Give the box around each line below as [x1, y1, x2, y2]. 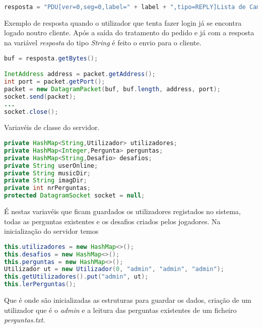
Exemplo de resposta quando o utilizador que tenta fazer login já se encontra [4, 17, 242, 28]
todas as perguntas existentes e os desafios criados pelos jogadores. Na [4, 216, 221, 226]
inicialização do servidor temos [4, 226, 99, 236]
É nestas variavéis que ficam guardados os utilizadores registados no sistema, [4, 206, 241, 217]
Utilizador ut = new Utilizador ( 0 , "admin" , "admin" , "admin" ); [4, 266, 224, 273]
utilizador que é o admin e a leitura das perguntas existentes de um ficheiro [4, 304, 237, 315]
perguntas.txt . [4, 314, 45, 325]
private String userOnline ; [4, 162, 98, 169]
